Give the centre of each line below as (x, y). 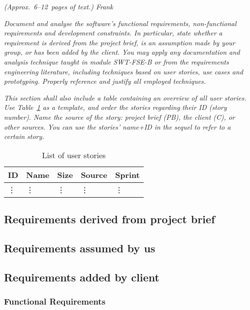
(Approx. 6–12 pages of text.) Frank (59, 6)
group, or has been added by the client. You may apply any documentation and (122, 52)
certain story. (24, 136)
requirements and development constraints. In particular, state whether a (113, 33)
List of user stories (74, 155)
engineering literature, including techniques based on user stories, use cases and (124, 71)
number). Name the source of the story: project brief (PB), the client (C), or (120, 117)
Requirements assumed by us (80, 248)
